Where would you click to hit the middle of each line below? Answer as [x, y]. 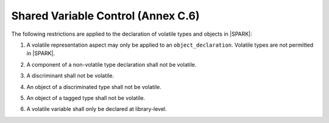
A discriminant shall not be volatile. [70, 76]
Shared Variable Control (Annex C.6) [106, 16]
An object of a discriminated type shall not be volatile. [94, 87]
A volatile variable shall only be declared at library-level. [97, 109]
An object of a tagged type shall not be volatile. [86, 98]
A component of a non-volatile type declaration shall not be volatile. [111, 64]
